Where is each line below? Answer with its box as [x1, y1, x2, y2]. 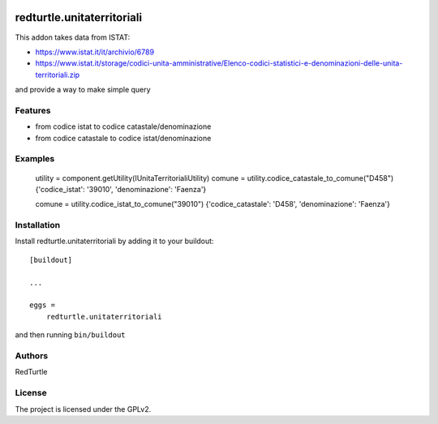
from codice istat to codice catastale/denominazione [35, 122, 212, 131]
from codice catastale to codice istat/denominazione [35, 133, 212, 143]
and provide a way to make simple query [15, 85, 151, 95]
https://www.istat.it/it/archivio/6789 [35, 47, 154, 57]
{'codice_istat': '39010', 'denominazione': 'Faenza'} [35, 184, 207, 194]
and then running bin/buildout [15, 330, 126, 340]
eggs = [29, 301, 56, 310]
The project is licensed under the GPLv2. [15, 404, 152, 413]
